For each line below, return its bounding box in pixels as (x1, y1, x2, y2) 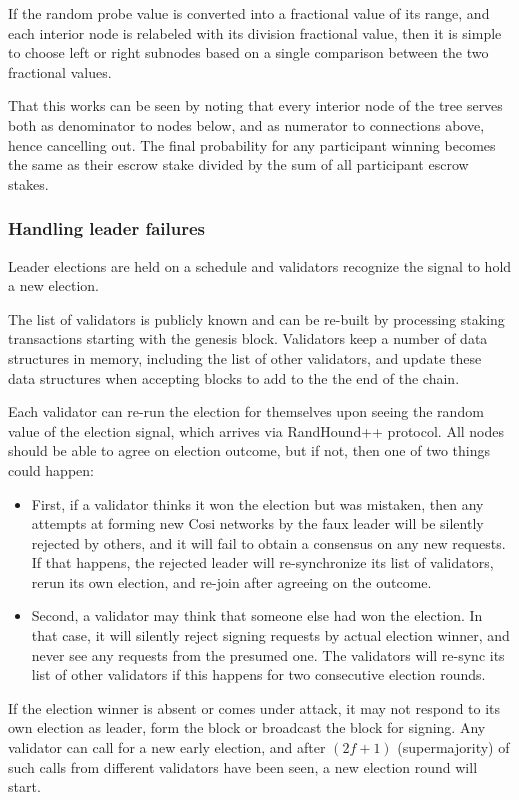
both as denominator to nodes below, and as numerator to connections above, (8, 114, 485, 135)
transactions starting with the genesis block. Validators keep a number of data (8, 328, 488, 349)
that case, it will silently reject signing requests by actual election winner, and (31, 625, 510, 646)
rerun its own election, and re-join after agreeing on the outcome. (31, 571, 432, 592)
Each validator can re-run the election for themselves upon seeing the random (8, 401, 484, 422)
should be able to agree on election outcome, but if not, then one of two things (8, 440, 491, 461)
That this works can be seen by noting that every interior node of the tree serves (8, 95, 503, 116)
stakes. (8, 173, 49, 194)
